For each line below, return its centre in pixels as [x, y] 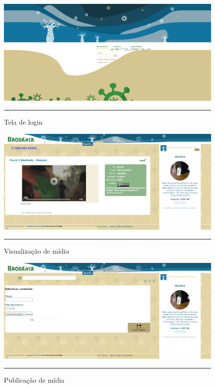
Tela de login [23, 121]
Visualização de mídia [37, 250]
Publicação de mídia [34, 380]
